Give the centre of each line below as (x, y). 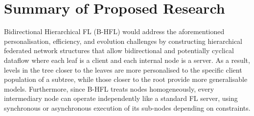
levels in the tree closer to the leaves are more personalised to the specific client (123, 69)
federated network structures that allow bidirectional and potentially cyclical (119, 50)
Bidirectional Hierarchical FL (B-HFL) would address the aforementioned (114, 31)
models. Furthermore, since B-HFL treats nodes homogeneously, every (109, 88)
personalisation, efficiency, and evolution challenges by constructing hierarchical (123, 41)
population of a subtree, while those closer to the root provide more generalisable (126, 79)
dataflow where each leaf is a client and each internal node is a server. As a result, (127, 60)
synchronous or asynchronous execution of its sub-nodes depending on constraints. (127, 107)
